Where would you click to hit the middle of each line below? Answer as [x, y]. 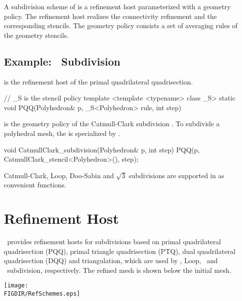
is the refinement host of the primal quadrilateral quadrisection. [98, 81]
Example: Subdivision [62, 61]
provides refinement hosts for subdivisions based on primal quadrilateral [114, 242]
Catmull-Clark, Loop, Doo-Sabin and [59, 175]
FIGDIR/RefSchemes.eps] [42, 294]
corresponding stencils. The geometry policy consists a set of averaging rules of [121, 25]
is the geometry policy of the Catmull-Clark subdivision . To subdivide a [112, 124]
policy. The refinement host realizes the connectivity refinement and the [110, 16]
